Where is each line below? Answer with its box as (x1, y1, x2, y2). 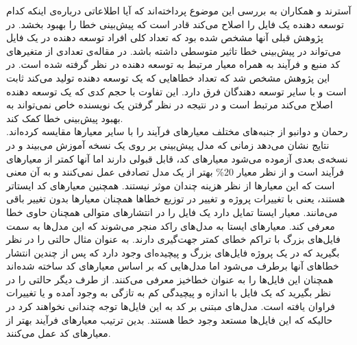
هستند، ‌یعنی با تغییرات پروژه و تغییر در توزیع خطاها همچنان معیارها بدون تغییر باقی (6, 191, 345, 206)
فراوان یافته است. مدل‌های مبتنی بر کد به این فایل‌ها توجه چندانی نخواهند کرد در (6, 299, 336, 313)
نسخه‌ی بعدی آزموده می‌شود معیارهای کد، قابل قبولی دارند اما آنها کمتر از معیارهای (6, 151, 348, 165)
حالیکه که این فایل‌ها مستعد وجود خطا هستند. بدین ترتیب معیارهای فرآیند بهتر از (6, 312, 333, 326)
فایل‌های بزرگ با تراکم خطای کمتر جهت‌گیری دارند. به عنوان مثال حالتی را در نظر (6, 232, 341, 246)
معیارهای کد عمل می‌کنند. (6, 326, 111, 340)
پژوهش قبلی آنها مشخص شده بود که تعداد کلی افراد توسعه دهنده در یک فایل (6, 30, 323, 45)
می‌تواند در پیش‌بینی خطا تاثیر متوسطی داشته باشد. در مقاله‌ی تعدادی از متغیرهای (6, 43, 341, 58)
